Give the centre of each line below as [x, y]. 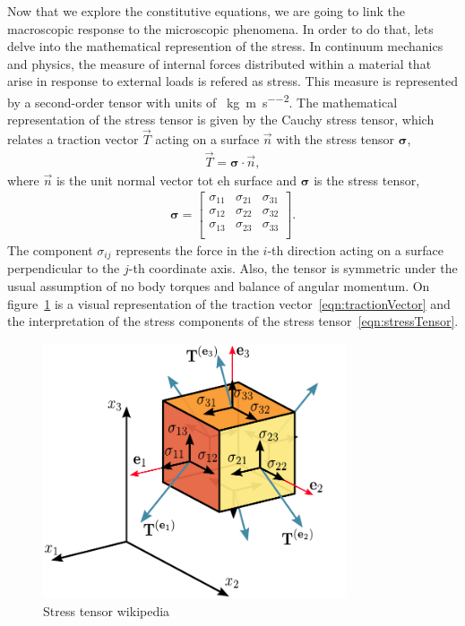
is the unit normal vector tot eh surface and [177, 180]
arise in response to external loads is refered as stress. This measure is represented [232, 81]
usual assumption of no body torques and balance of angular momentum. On [219, 286]
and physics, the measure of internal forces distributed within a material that [220, 63]
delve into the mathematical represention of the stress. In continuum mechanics [225, 46]
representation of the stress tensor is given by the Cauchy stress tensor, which [221, 120]
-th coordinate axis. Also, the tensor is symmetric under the [293, 268]
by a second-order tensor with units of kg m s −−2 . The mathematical [202, 100]
